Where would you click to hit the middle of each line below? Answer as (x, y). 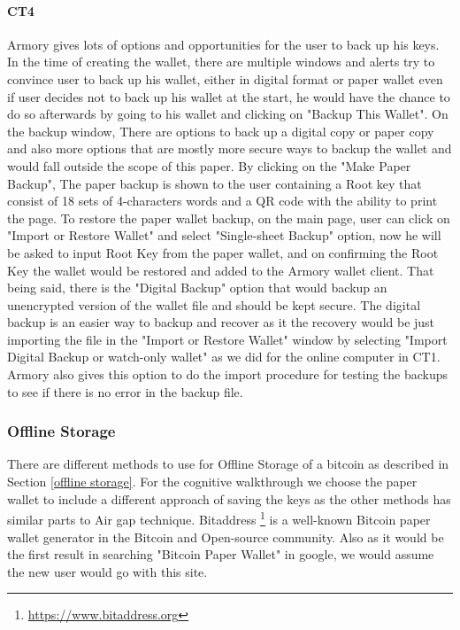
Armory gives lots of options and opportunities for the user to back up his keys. (223, 44)
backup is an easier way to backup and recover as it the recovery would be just (221, 322)
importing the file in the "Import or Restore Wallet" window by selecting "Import (227, 339)
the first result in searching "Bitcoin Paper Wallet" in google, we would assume (221, 554)
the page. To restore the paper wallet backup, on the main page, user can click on (229, 218)
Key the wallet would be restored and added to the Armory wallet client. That (221, 270)
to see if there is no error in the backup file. (125, 391)
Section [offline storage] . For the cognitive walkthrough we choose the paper (212, 482)
